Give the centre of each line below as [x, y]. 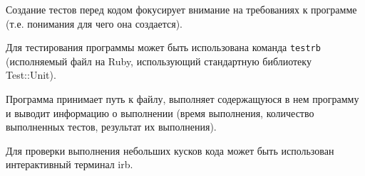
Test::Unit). [31, 75]
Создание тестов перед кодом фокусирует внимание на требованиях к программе [181, 9]
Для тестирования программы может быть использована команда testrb [163, 47]
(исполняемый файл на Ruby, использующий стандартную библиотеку [159, 61]
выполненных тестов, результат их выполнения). [111, 127]
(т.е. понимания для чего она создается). [94, 23]
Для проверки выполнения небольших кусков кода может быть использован [170, 150]
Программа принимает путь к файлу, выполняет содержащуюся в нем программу [182, 99]
